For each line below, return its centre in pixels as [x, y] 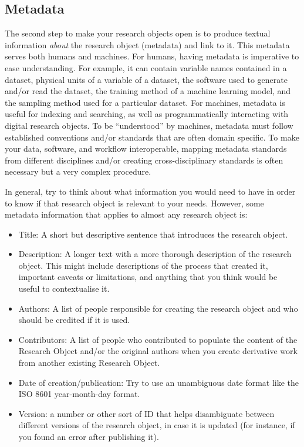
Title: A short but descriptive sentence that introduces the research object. [153, 234]
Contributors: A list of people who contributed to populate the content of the [158, 339]
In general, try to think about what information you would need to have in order [150, 191]
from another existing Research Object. [89, 363]
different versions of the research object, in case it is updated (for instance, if [157, 425]
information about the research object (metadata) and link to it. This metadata [147, 44]
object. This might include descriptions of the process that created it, [143, 265]
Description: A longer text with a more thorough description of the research [155, 254]
